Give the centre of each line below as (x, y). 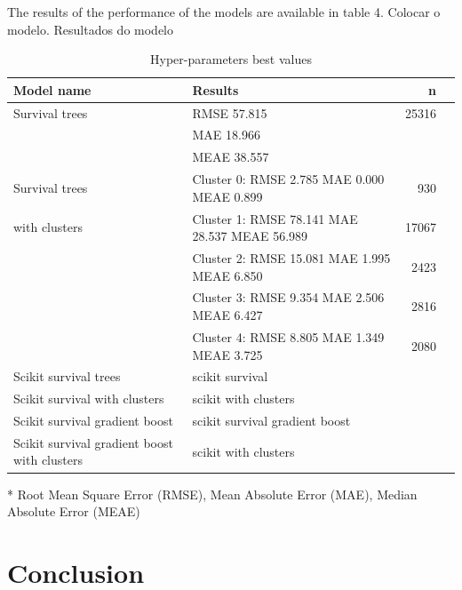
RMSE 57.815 (230, 112)
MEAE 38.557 (231, 157)
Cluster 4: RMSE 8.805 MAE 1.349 (288, 336)
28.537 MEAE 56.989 (250, 236)
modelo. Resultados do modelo (91, 29)
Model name (52, 89)
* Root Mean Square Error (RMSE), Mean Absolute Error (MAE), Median (212, 494)
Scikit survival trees (67, 376)
